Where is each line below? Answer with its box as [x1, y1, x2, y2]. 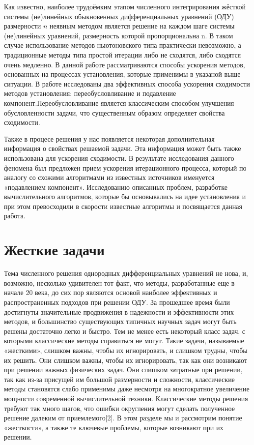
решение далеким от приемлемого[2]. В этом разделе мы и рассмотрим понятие [4, 413, 242, 423]
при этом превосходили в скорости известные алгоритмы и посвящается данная [4, 201, 243, 211]
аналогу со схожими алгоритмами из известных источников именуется [4, 172, 215, 182]
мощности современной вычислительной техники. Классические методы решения [4, 393, 248, 403]
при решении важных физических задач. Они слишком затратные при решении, [4, 364, 243, 375]
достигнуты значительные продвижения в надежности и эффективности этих [4, 306, 234, 317]
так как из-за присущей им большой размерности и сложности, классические [4, 374, 235, 384]
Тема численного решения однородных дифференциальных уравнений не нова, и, [4, 268, 248, 278]
